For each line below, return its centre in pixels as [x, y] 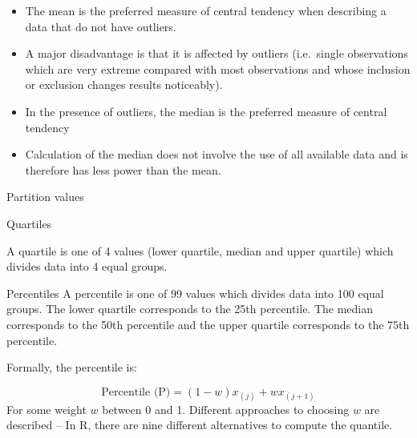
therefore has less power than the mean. [123, 169]
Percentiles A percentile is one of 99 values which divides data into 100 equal [195, 293]
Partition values [45, 197]
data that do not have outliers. [101, 26]
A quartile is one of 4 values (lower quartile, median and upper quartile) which [200, 250]
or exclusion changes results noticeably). [124, 84]
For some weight [47, 409]
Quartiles [29, 223]
